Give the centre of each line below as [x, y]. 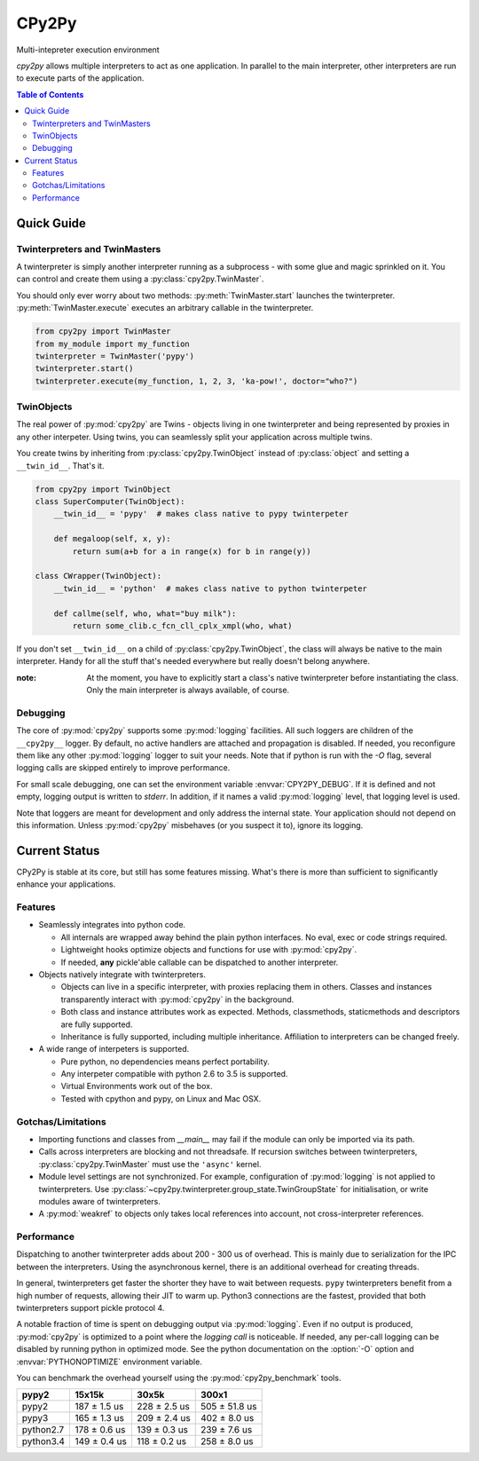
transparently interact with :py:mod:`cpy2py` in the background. [177, 999]
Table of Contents [50, 94]
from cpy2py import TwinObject [103, 489]
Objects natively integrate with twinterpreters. [122, 974]
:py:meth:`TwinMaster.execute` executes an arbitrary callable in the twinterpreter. [165, 308]
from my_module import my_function [112, 344]
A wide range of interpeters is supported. [114, 1049]
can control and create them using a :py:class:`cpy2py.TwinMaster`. [140, 279]
